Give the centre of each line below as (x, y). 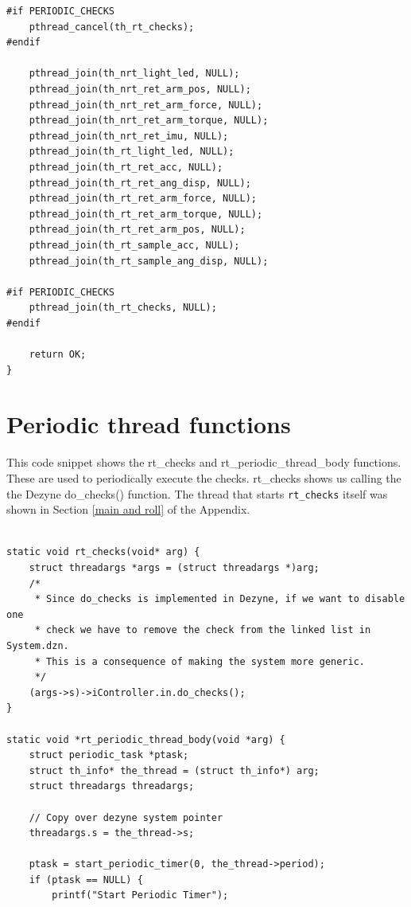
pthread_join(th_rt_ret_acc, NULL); (126, 167)
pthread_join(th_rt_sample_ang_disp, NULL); (149, 261)
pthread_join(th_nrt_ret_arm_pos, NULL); (140, 89)
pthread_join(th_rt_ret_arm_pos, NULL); (137, 230)
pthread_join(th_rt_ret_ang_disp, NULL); (140, 183)
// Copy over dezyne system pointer (126, 817)
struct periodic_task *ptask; (109, 755)
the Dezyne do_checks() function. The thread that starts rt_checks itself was (197, 493)
